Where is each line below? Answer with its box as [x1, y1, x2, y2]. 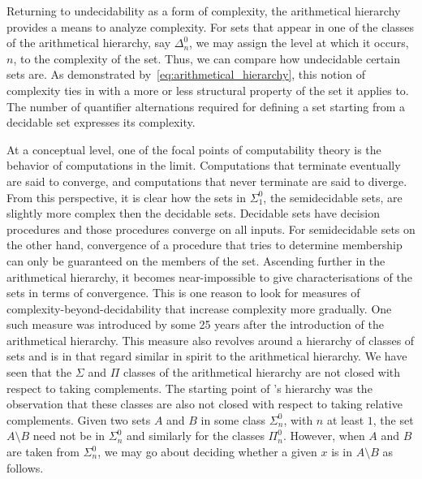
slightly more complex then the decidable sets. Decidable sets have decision [6, 205, 380, 222]
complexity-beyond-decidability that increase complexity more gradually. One [6, 300, 392, 317]
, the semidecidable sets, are [263, 188, 403, 205]
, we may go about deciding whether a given [97, 443, 317, 460]
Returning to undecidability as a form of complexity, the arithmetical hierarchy [6, 2, 401, 19]
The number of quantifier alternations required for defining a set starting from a [6, 97, 405, 114]
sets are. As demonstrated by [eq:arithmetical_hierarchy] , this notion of [6, 66, 366, 83]
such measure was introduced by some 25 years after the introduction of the [6, 316, 384, 333]
